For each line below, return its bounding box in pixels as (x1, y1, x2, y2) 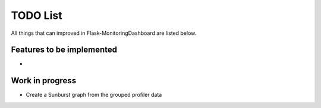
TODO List (11, 9, 62, 22)
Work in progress (11, 76, 77, 86)
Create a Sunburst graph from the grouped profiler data (26, 91, 162, 99)
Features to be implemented (11, 45, 118, 55)
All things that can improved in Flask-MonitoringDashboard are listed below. (11, 30, 197, 37)
